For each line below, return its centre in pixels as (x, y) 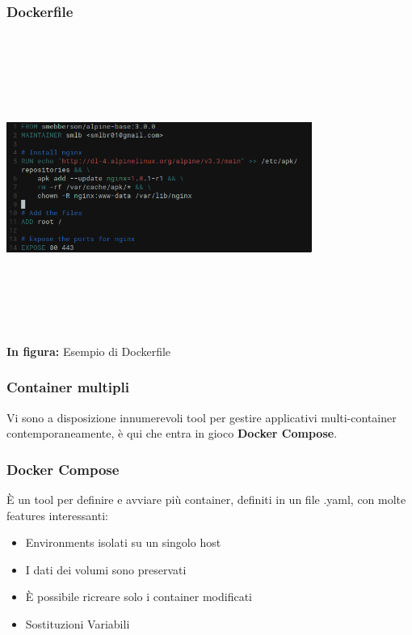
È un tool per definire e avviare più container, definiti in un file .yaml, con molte (206, 499)
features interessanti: (57, 515)
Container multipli (68, 387)
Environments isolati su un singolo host (123, 542)
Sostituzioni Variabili (78, 623)
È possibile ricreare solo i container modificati (139, 597)
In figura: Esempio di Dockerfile (89, 351)
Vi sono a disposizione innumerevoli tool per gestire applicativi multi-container (202, 417)
